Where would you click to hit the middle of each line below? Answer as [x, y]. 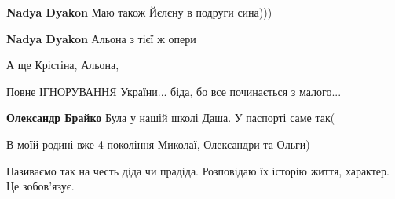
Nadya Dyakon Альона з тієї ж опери [101, 38]
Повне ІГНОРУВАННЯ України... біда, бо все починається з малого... [174, 91]
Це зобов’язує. [40, 186]
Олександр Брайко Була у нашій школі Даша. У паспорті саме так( [171, 118]
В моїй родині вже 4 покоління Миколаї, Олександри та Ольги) [158, 144]
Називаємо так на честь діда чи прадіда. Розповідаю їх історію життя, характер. [198, 170]
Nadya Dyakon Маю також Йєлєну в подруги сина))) [139, 12]
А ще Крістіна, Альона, [63, 65]
